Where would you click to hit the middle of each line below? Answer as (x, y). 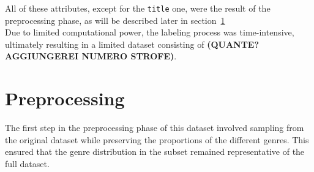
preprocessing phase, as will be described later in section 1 (115, 20)
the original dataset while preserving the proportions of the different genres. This (157, 139)
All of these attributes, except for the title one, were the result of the (138, 8)
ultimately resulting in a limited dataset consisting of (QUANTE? (132, 44)
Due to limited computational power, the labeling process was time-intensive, (150, 32)
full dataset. (27, 163)
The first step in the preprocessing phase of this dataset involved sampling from (155, 128)
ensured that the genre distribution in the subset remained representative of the (155, 151)
